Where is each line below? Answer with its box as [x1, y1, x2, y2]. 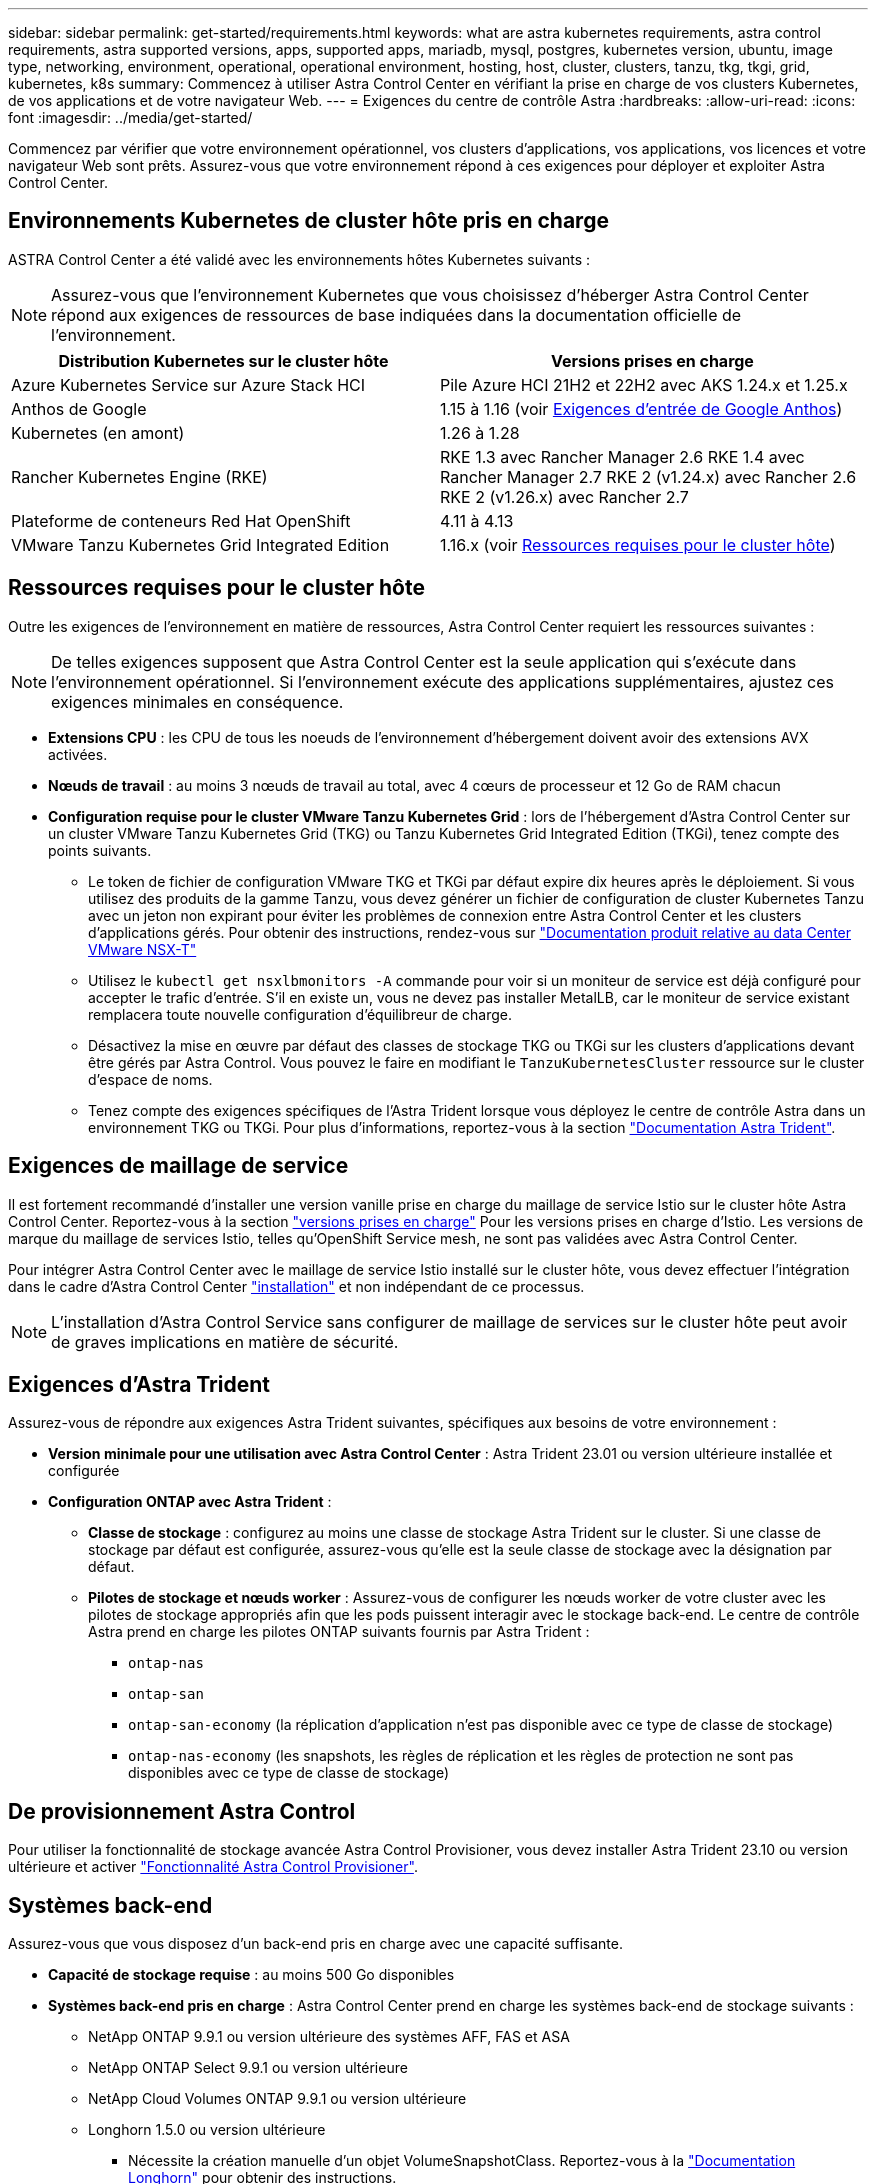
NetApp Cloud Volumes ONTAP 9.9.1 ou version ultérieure [88, 2090, 467, 2108]
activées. [48, 745, 108, 763]
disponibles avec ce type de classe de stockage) [128, 1764, 450, 1782]
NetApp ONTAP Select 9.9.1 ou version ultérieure [88, 2059, 408, 2077]
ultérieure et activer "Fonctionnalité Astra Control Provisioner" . [8, 1858, 418, 1876]
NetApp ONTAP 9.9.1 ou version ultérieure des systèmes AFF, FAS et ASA [88, 2028, 570, 2046]
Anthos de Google [11, 398, 147, 419]
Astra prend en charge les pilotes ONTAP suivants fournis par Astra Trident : [88, 1623, 590, 1641]
